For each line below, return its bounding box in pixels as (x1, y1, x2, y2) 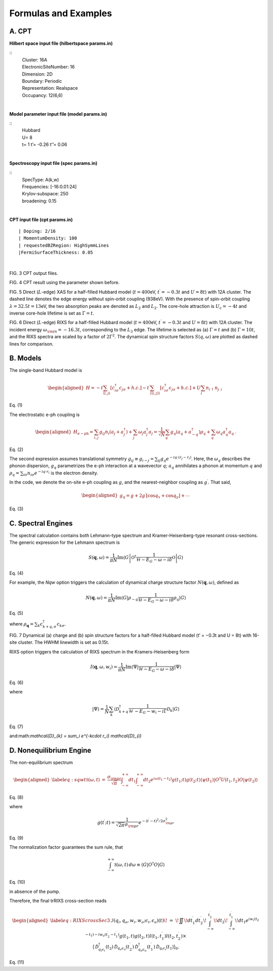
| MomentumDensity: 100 (18, 235, 77, 241)
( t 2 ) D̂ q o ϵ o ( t (105, 944, 130, 951)
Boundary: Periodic (22, 78, 63, 84)
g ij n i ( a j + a (99, 429, 124, 436)
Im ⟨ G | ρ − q (115, 595, 139, 602)
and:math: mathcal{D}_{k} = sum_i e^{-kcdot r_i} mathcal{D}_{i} (9, 733, 142, 739)
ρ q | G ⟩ (173, 595, 187, 602)
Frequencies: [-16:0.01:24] (22, 184, 77, 190)
